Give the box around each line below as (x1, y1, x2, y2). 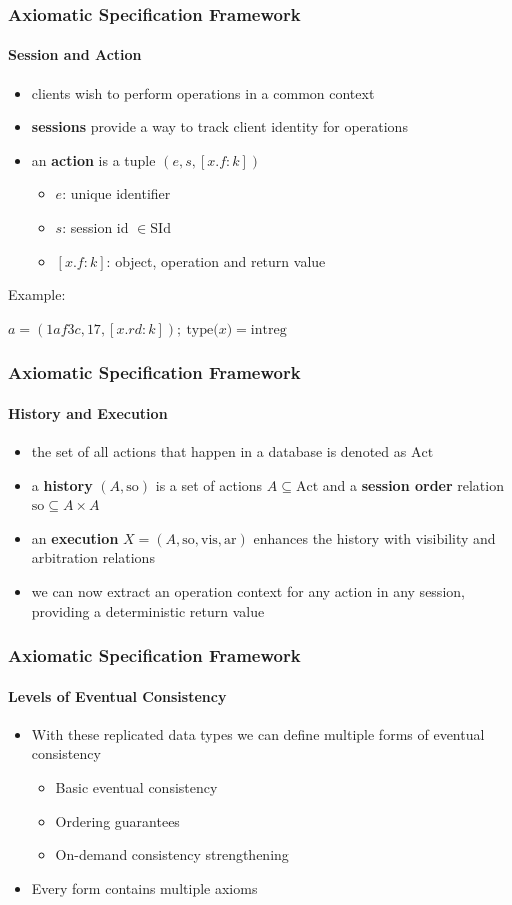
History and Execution (8, 402, 168, 423)
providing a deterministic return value (31, 600, 265, 621)
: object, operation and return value (106, 250, 326, 271)
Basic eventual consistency (55, 777, 218, 798)
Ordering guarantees (55, 810, 180, 831)
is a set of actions (155, 474, 263, 495)
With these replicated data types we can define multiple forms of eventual (31, 723, 485, 744)
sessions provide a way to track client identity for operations (31, 116, 408, 137)
